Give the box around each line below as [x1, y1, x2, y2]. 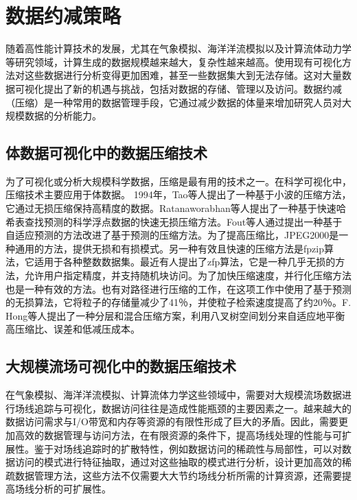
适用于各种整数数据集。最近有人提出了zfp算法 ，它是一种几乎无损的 [34, 254, 336, 269]
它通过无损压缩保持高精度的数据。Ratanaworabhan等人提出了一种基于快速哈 [5, 201, 346, 215]
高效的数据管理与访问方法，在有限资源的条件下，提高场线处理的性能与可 [14, 428, 342, 442]
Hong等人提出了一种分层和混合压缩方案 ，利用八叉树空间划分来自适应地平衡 [5, 308, 345, 322]
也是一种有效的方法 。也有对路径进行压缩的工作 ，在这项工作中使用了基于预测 [5, 281, 352, 296]
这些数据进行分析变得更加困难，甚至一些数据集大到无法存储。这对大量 [24, 68, 342, 82]
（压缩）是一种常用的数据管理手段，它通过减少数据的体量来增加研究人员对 [5, 95, 342, 109]
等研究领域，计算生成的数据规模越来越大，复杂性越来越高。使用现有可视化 [5, 54, 342, 69]
